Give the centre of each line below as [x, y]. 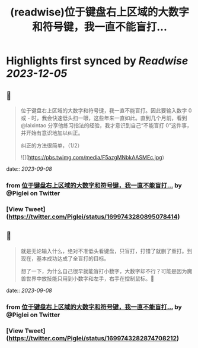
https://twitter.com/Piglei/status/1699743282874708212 [92, 338]
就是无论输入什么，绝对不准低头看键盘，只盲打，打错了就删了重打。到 [106, 251]
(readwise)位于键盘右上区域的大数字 [100, 12]
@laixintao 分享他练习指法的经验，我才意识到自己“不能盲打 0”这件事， [106, 125]
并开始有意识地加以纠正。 [52, 133]
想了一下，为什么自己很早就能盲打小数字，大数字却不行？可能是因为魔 [106, 271]
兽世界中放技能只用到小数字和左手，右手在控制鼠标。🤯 [87, 278]
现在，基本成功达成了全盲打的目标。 [65, 258]
